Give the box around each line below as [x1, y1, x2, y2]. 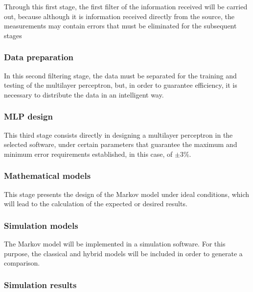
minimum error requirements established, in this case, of [4, 148, 173, 159]
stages [4, 30, 22, 40]
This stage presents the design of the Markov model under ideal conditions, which [4, 189, 250, 199]
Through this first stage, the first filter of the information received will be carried [4, 1, 248, 11]
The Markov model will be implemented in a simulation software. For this [4, 239, 226, 248]
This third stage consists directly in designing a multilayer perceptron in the [4, 129, 233, 140]
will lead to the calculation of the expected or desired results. [4, 198, 187, 209]
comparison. [4, 258, 40, 268]
